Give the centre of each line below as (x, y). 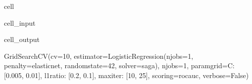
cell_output (22, 39)
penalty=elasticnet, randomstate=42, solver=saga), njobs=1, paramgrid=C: (119, 65)
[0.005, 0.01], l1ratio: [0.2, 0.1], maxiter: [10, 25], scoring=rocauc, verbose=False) (126, 75)
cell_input (20, 22)
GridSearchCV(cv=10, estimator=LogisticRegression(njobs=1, (99, 56)
